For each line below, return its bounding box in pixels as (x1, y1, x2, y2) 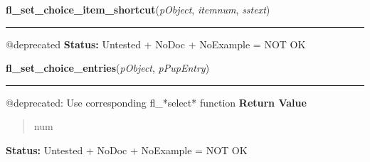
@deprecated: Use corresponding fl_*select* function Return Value (6, 94, 307, 109)
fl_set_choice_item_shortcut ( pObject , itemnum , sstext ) (6, 2, 270, 16)
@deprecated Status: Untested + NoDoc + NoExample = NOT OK (6, 36, 306, 51)
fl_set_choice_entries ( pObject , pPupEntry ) (6, 60, 210, 75)
